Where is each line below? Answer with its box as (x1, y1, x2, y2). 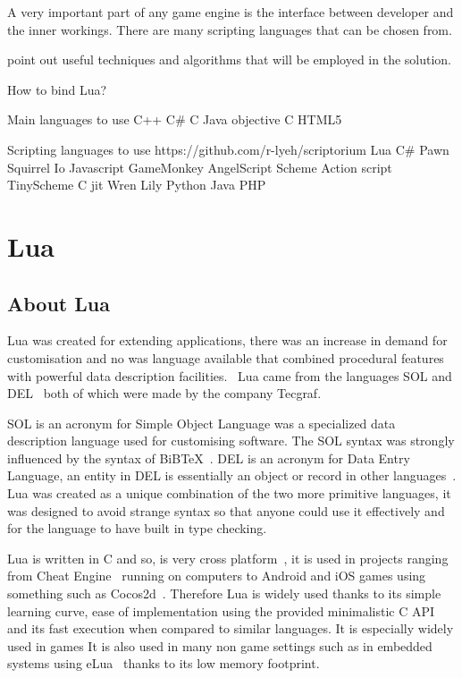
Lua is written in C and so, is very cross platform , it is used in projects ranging (7, 548, 449, 567)
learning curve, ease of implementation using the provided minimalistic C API (7, 601, 435, 620)
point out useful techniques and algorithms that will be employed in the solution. (7, 50, 451, 69)
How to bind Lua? (7, 80, 107, 98)
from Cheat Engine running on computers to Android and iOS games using (7, 566, 426, 585)
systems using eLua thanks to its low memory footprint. (7, 654, 320, 673)
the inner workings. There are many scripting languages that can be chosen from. (7, 20, 452, 38)
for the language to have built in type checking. (7, 519, 267, 538)
